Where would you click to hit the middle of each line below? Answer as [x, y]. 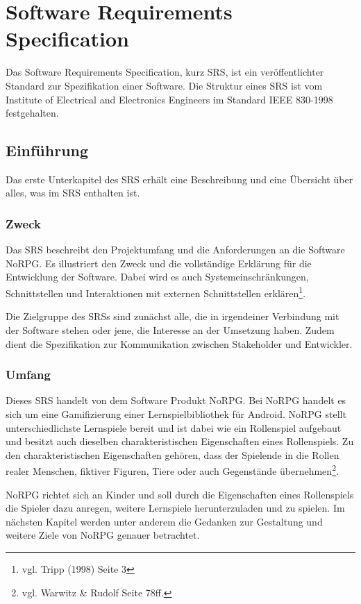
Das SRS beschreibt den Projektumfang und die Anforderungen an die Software [175, 250]
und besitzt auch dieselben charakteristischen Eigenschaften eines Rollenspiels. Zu [180, 441]
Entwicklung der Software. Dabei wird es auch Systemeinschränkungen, [157, 277]
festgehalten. [32, 113]
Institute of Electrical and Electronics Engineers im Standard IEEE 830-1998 [169, 99]
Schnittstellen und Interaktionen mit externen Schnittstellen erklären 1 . [156, 292]
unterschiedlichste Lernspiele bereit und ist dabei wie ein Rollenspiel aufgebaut [174, 427]
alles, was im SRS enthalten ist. [73, 193]
